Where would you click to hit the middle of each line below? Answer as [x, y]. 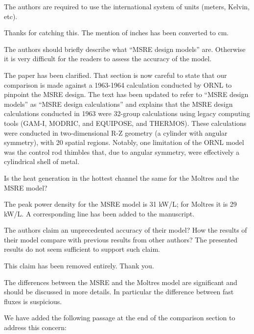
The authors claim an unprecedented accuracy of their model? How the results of [126, 230]
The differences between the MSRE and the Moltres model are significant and [121, 282]
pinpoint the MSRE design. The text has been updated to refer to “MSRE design [126, 94]
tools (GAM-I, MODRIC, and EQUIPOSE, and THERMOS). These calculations [125, 123]
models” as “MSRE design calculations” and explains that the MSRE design [118, 104]
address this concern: [35, 327]
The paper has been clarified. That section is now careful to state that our [115, 75]
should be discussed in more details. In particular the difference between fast [119, 292]
